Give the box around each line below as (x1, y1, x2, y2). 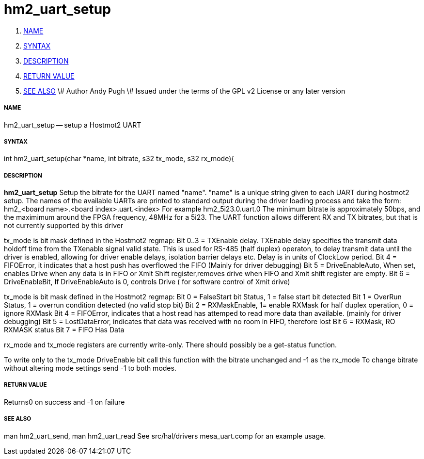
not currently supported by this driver (4, 221, 124, 230)
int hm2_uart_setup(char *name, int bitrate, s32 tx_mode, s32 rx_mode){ (4, 154, 235, 163)
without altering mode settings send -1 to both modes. (4, 364, 176, 373)
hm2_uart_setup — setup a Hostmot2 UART (4, 120, 141, 129)
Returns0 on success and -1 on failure (4, 397, 125, 406)
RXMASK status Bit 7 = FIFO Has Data (4, 326, 125, 334)
